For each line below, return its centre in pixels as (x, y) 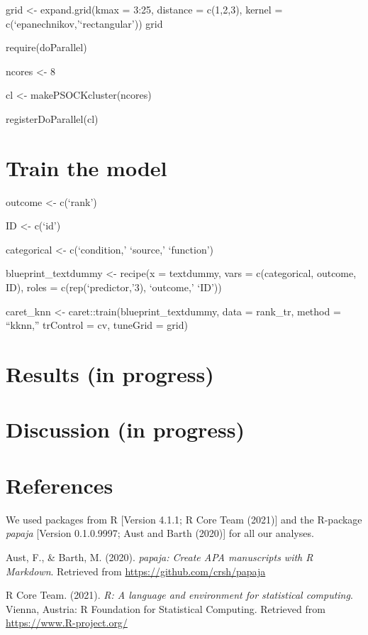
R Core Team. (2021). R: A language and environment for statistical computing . (179, 595)
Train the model (87, 167)
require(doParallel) (46, 47)
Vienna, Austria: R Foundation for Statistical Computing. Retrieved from (166, 608)
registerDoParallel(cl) (52, 118)
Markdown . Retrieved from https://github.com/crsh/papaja (136, 571)
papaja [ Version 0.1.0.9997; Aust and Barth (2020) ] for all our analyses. (160, 533)
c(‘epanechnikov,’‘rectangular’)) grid (84, 23)
